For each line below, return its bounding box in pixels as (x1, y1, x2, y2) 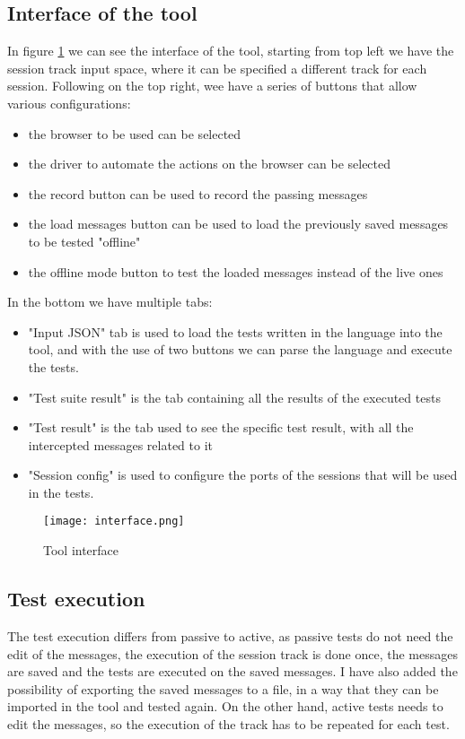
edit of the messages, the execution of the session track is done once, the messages (7, 644, 458, 663)
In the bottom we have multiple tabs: (7, 292, 213, 311)
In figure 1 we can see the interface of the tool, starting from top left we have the (7, 41, 454, 60)
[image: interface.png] (43, 515, 185, 528)
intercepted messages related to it (28, 435, 214, 454)
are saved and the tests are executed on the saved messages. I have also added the (7, 662, 458, 681)
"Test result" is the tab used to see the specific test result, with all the (28, 418, 414, 437)
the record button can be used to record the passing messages (28, 184, 368, 203)
